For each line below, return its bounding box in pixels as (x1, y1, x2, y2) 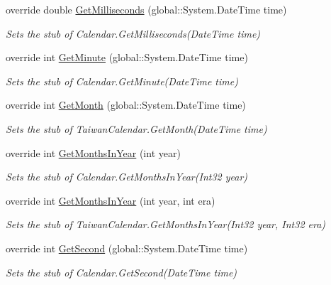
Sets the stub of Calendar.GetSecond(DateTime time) (6, 264, 237, 279)
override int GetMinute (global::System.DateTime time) (6, 50, 248, 65)
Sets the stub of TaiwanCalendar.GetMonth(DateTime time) (6, 121, 267, 136)
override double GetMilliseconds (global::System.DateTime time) (6, 2, 287, 16)
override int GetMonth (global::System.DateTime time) (6, 97, 246, 112)
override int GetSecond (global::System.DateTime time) (6, 240, 248, 255)
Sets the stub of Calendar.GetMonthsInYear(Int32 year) (6, 169, 248, 184)
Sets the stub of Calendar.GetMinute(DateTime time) (6, 73, 238, 88)
